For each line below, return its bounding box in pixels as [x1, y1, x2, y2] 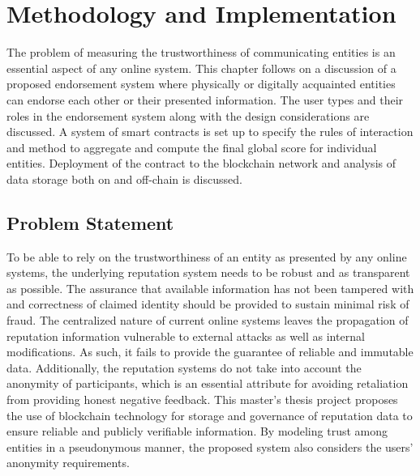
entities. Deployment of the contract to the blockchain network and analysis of [6, 155, 396, 172]
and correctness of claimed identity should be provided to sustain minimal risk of [6, 295, 409, 312]
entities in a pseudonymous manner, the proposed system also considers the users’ [6, 438, 414, 455]
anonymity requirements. [6, 454, 130, 471]
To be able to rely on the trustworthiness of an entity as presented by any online [6, 248, 407, 265]
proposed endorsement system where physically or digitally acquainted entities [6, 75, 396, 92]
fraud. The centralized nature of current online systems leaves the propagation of [6, 312, 409, 329]
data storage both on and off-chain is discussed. [6, 170, 242, 187]
